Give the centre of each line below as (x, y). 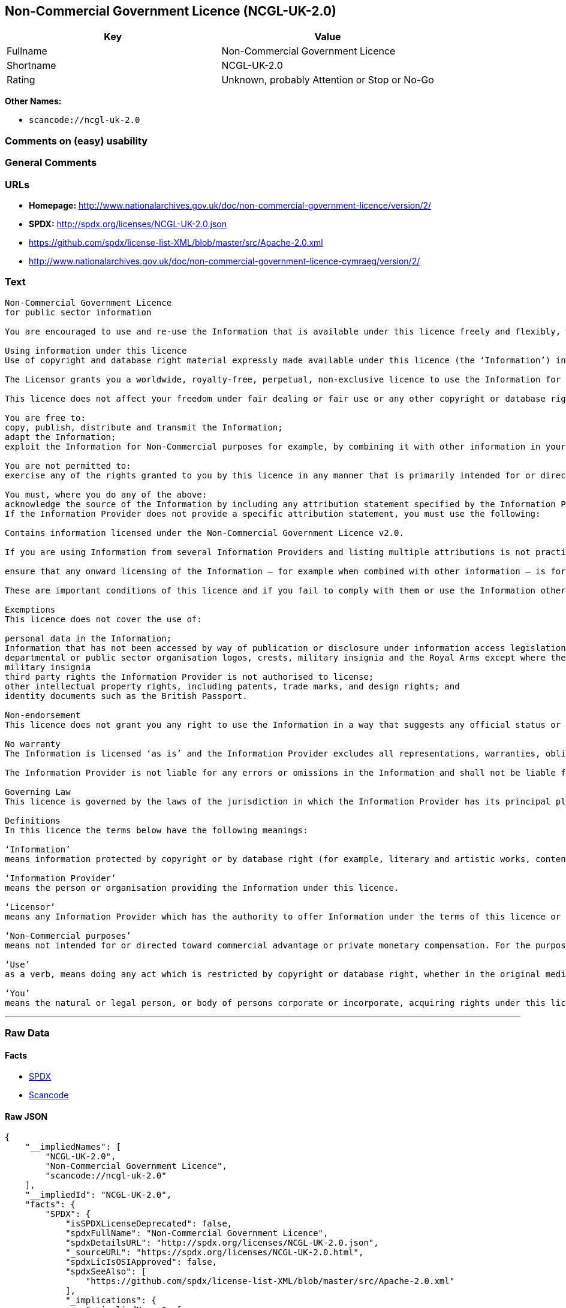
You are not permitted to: (68, 465)
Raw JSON (26, 1116)
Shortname (31, 66)
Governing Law (38, 792)
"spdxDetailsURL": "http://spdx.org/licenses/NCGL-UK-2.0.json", (222, 1243)
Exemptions (30, 609)
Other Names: (33, 101)
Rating (21, 80)
